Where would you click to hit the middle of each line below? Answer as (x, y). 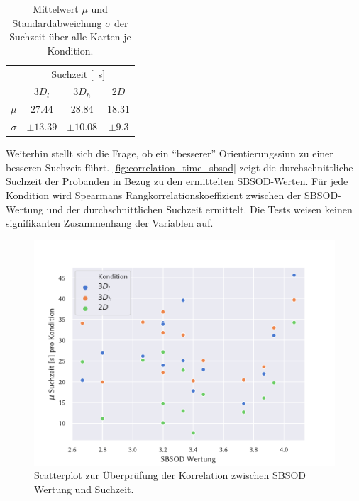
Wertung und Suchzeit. (84, 489)
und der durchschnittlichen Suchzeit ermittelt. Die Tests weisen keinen (199, 209)
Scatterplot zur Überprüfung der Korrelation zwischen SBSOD (170, 475)
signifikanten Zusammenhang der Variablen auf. (110, 223)
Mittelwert (56, 9)
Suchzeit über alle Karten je (70, 36)
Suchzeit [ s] (78, 73)
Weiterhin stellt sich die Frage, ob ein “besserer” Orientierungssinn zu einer (170, 153)
